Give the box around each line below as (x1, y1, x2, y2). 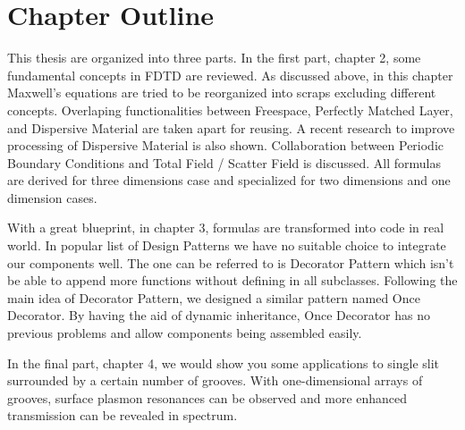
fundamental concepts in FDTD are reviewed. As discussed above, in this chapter (7, 65, 453, 84)
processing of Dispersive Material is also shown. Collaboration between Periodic (7, 136, 444, 155)
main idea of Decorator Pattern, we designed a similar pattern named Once (7, 288, 420, 307)
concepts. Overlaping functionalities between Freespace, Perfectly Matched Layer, (7, 100, 453, 119)
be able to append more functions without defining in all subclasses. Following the (7, 271, 458, 290)
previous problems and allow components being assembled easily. (7, 324, 362, 342)
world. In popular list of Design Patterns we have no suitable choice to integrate (7, 236, 446, 255)
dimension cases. (7, 188, 97, 207)
